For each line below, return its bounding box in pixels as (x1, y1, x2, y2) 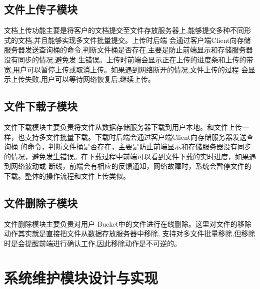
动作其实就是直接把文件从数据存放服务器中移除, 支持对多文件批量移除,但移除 (4, 228, 255, 239)
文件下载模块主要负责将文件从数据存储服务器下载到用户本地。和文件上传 (4, 121, 242, 132)
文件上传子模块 (4, 1, 77, 17)
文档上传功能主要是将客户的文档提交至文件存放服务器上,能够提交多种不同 (4, 25, 244, 35)
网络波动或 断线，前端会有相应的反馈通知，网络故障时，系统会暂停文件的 (10, 161, 251, 171)
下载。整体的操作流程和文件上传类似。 (4, 170, 130, 181)
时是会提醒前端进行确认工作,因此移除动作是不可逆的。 (4, 238, 181, 248)
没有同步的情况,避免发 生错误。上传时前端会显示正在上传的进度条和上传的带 (4, 54, 253, 64)
